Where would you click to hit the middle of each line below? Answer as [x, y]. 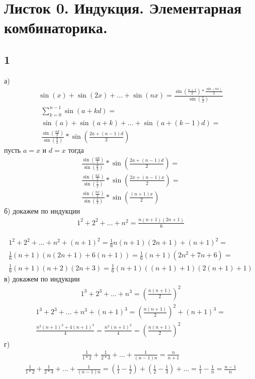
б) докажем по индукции [42, 210]
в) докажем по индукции [42, 279]
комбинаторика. [56, 27]
